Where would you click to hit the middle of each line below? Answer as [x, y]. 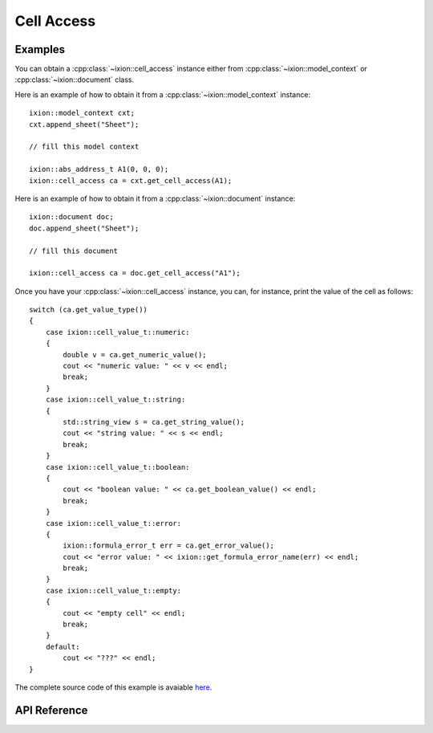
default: [63, 647]
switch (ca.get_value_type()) [89, 310]
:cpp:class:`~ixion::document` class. [75, 79]
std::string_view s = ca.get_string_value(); [154, 422]
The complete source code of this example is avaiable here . [113, 687]
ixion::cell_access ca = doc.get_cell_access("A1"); [135, 273]
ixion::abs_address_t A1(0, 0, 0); [99, 169]
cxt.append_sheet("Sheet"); [84, 124]
